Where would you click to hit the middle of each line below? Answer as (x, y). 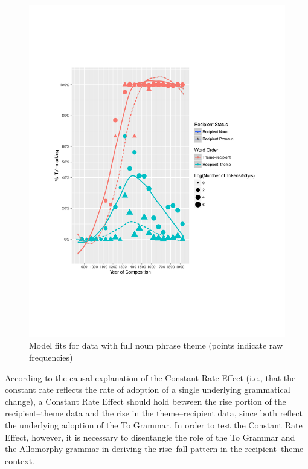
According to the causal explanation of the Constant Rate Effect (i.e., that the (150, 377)
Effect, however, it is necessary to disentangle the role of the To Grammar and (150, 437)
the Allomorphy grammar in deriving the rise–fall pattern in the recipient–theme (154, 449)
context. (20, 460)
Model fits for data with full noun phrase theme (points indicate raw (156, 345)
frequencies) (51, 357)
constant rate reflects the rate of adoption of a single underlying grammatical (148, 389)
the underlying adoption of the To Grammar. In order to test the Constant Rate (154, 425)
